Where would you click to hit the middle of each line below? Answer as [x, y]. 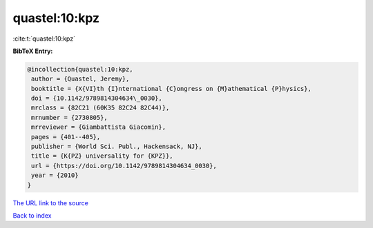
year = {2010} [55, 175]
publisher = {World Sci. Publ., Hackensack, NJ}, [117, 147]
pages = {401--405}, [66, 137]
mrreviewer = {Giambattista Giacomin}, [98, 127]
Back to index [32, 215]
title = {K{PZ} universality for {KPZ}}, [102, 156]
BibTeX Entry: [33, 51]
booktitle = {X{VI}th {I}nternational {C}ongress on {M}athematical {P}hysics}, [172, 89]
